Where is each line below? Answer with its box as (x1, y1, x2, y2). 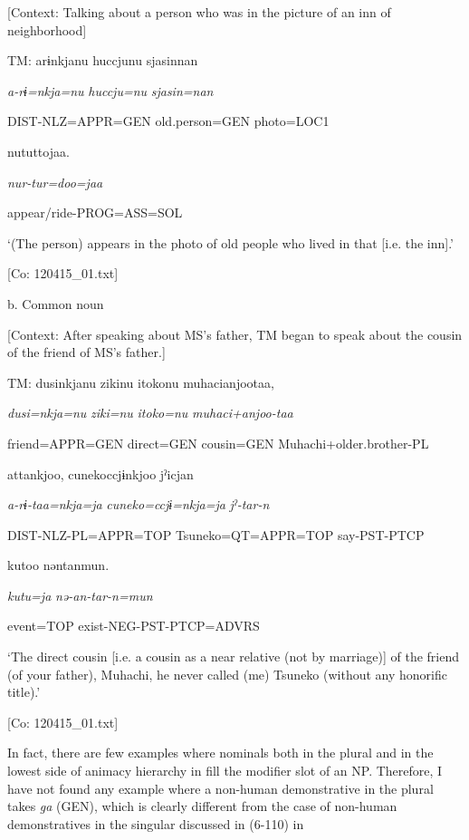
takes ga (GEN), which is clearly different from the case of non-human (7, 797, 397, 816)
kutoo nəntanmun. (7, 555, 110, 574)
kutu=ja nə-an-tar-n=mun (7, 585, 153, 604)
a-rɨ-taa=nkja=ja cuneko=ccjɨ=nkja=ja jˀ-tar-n (7, 495, 270, 514)
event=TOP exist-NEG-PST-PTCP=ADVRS (7, 616, 260, 635)
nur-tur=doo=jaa (7, 172, 103, 191)
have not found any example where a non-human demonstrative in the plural (7, 778, 434, 797)
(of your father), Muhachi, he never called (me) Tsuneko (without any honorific (7, 664, 447, 683)
